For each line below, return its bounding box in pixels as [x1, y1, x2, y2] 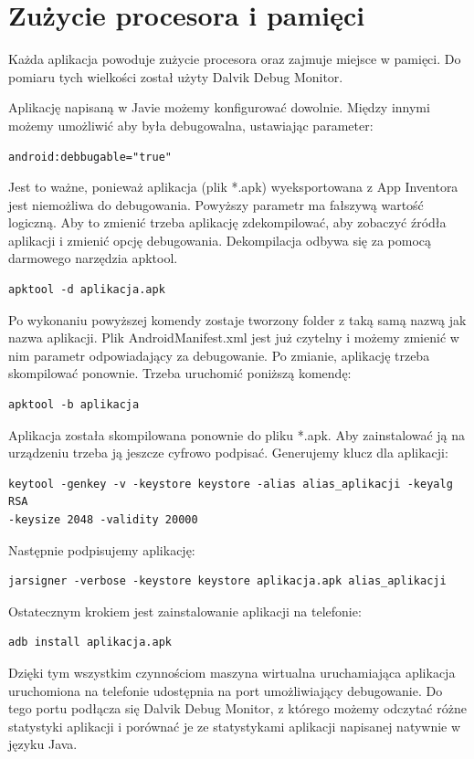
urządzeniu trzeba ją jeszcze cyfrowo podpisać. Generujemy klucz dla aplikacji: [8, 443, 448, 462]
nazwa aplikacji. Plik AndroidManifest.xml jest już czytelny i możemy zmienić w [8, 328, 459, 347]
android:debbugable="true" [8, 150, 172, 163]
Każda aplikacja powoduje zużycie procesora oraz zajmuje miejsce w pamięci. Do [8, 49, 461, 69]
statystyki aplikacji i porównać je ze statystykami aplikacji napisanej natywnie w [8, 716, 461, 735]
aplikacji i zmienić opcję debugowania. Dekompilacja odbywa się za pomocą [8, 230, 432, 249]
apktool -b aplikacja [8, 398, 140, 412]
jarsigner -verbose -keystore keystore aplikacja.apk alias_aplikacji [8, 575, 447, 588]
